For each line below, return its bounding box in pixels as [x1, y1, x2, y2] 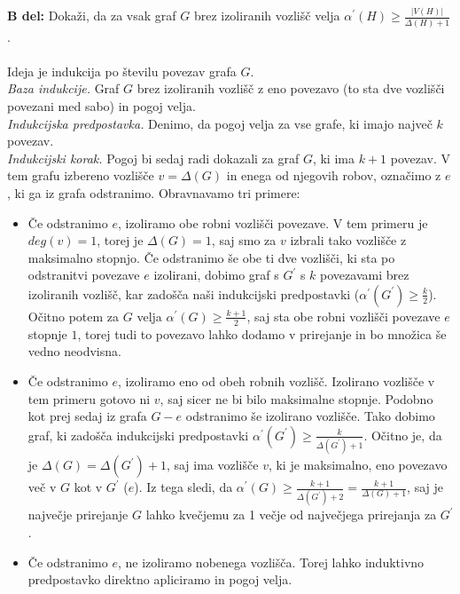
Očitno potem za [27, 306, 120, 325]
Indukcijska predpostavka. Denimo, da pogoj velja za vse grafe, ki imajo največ [7, 114, 433, 132]
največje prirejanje [27, 505, 129, 524]
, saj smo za [211, 231, 277, 249]
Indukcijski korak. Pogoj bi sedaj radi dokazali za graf [7, 148, 300, 167]
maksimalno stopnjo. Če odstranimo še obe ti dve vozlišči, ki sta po [27, 248, 395, 266]
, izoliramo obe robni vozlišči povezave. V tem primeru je [117, 213, 428, 232]
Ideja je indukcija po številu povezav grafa [7, 61, 237, 80]
